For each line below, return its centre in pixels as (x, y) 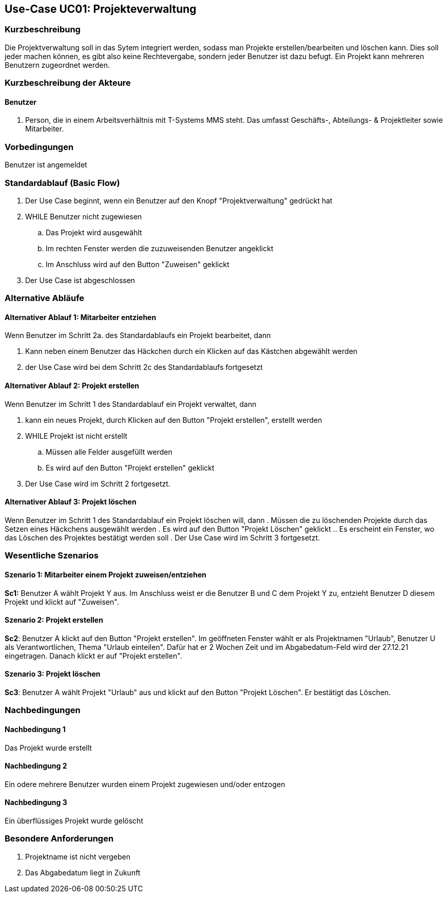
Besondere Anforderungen (59, 839)
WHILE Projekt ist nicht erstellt (76, 436)
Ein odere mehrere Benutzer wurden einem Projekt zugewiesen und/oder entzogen (145, 784)
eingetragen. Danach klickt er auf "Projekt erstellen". (93, 656)
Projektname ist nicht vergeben (78, 856)
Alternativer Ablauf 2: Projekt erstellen (72, 386)
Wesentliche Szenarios (52, 556)
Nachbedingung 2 (36, 766)
